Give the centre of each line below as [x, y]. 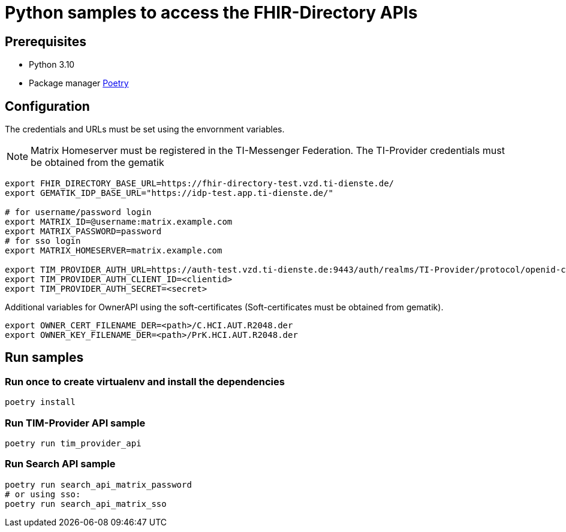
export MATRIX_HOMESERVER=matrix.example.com [114, 251]
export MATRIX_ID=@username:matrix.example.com [119, 222]
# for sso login [43, 241]
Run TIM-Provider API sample [75, 423]
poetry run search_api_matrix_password [98, 484]
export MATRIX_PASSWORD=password [83, 232]
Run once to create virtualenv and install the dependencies [145, 381]
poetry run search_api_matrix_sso [86, 504]
